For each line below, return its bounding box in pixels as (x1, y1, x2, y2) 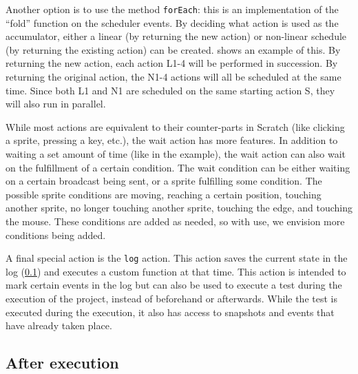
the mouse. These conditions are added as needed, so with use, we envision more (6, 214, 345, 228)
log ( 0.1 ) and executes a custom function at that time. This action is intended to (6, 264, 346, 278)
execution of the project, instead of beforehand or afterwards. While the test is (6, 291, 337, 305)
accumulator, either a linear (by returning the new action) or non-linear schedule (6, 29, 347, 43)
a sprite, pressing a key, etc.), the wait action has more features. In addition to (6, 133, 338, 147)
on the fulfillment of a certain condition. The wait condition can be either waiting (6, 160, 350, 174)
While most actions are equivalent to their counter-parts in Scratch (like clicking (6, 119, 345, 134)
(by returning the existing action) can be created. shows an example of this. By (6, 42, 341, 56)
